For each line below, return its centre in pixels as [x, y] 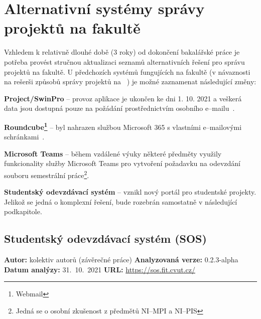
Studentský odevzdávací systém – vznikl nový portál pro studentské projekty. [130, 192]
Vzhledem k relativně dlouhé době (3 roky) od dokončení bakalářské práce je [122, 52]
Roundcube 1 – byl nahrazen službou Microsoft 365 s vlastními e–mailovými [123, 126]
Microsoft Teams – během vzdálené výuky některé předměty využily [113, 153]
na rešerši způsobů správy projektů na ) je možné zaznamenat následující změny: [130, 82]
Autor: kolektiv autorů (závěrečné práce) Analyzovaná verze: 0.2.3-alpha [121, 260]
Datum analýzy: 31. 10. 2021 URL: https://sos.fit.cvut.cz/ [100, 269]
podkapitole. [23, 211]
